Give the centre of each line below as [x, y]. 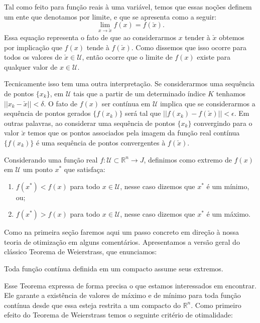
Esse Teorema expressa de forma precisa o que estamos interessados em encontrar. [130, 285]
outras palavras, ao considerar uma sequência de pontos [90, 123]
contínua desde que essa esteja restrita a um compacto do [92, 305]
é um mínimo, [228, 186]
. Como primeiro [216, 305]
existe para [214, 57]
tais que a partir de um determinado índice [139, 93]
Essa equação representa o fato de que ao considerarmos [90, 37]
